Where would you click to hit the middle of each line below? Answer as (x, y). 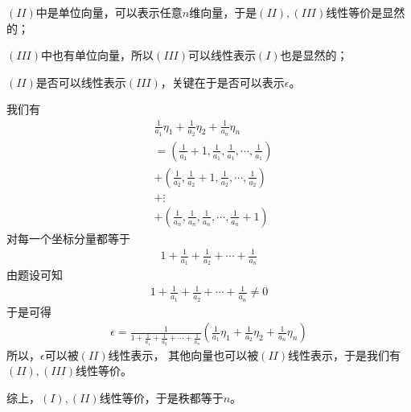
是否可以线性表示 (81, 82)
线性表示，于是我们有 (344, 354)
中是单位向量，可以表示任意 (109, 12)
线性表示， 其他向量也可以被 (183, 354)
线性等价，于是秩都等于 (161, 397)
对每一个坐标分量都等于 (68, 238)
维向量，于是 (223, 12)
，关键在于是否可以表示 (222, 82)
